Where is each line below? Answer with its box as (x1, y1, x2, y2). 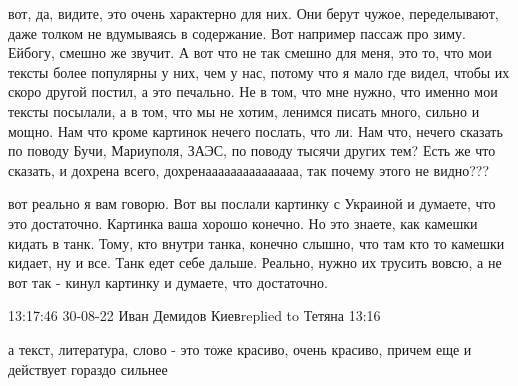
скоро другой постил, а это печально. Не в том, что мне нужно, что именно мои (8, 81, 498, 102)
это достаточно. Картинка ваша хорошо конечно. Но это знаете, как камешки (8, 212, 478, 233)
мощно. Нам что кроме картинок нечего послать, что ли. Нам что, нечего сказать (8, 120, 503, 141)
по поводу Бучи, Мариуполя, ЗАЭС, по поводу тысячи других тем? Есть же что (8, 140, 496, 161)
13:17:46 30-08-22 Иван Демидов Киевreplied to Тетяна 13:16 (8, 305, 381, 326)
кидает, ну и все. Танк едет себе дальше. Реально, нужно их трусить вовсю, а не (8, 252, 502, 273)
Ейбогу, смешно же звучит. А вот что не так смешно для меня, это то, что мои (8, 42, 492, 63)
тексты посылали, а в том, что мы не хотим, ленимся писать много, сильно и (8, 100, 480, 121)
